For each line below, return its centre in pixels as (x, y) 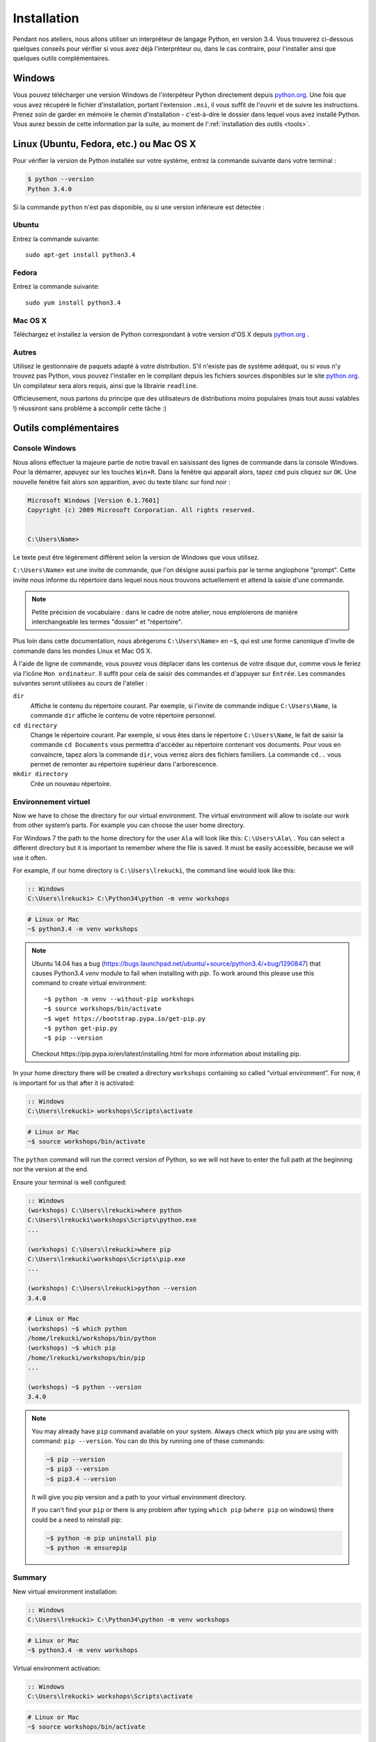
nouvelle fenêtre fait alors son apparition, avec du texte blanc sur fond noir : (122, 481)
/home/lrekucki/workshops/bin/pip (86, 1358)
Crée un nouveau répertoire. (71, 783)
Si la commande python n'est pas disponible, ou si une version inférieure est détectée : (139, 207)
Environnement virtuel (52, 801)
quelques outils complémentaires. (62, 59)
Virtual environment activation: (57, 1668)
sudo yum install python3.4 (73, 302)
